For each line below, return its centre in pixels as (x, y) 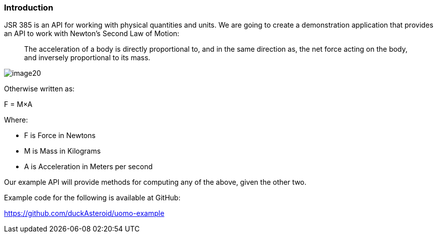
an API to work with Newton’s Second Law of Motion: (92, 34)
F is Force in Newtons (60, 136)
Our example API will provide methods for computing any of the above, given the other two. (155, 182)
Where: (16, 120)
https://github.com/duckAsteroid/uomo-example (84, 213)
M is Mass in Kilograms (63, 151)
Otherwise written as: (39, 89)
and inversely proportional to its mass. (87, 58)
